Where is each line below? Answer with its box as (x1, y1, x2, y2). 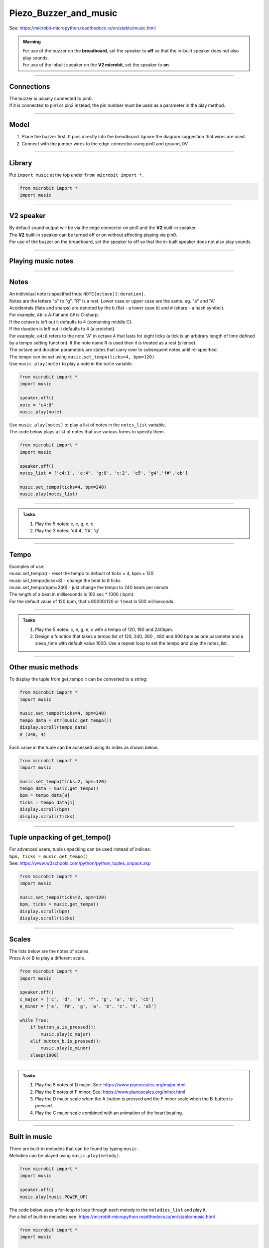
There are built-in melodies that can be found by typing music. (9, 1146, 139, 1152)
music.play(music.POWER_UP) (19, 1194, 88, 1200)
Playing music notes (9, 257, 74, 266)
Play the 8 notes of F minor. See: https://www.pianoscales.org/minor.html (35, 1089, 185, 1095)
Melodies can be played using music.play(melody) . (9, 1153, 121, 1159)
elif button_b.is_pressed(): (30, 1038, 102, 1044)
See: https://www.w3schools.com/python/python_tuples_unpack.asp (9, 860, 151, 866)
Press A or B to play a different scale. (9, 955, 86, 961)
